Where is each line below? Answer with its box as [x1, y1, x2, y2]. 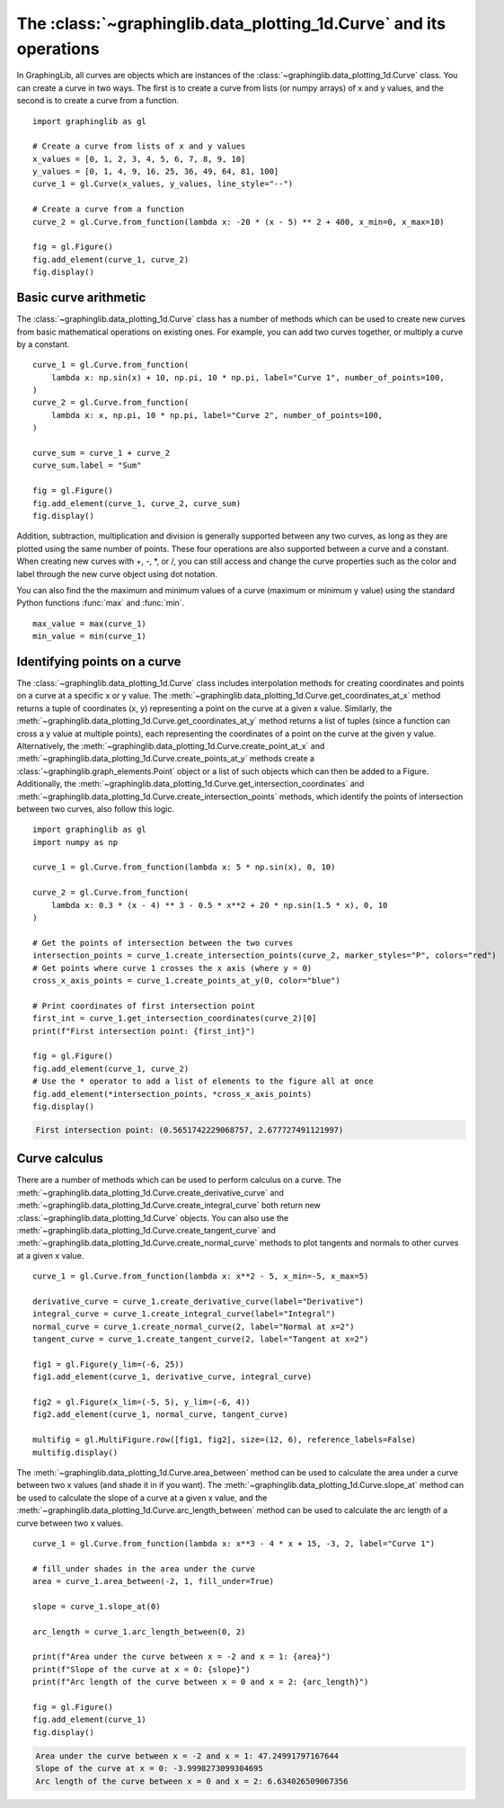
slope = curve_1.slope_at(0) [32, 1601, 161, 1611]
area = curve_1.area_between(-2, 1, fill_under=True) [32, 1576, 274, 1587]
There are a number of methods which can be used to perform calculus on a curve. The [16, 1174, 341, 1186]
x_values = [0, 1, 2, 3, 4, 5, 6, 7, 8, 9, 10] [32, 154, 246, 164]
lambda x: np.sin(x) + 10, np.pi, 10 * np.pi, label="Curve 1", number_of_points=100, [50, 372, 445, 382]
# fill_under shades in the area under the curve [32, 1563, 256, 1573]
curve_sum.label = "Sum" [32, 460, 142, 471]
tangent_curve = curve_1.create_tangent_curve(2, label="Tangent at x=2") [32, 1334, 369, 1344]
